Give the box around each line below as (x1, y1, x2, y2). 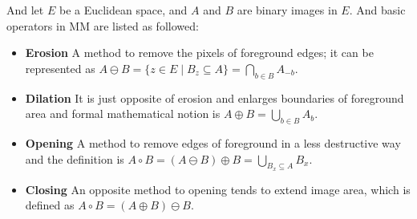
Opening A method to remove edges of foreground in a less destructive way (25, 134, 401, 151)
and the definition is (25, 150, 124, 167)
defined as (25, 197, 75, 213)
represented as (25, 59, 95, 76)
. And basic (349, 2, 406, 18)
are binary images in (237, 2, 338, 18)
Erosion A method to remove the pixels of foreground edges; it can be (25, 44, 374, 61)
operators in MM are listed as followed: (6, 17, 199, 34)
